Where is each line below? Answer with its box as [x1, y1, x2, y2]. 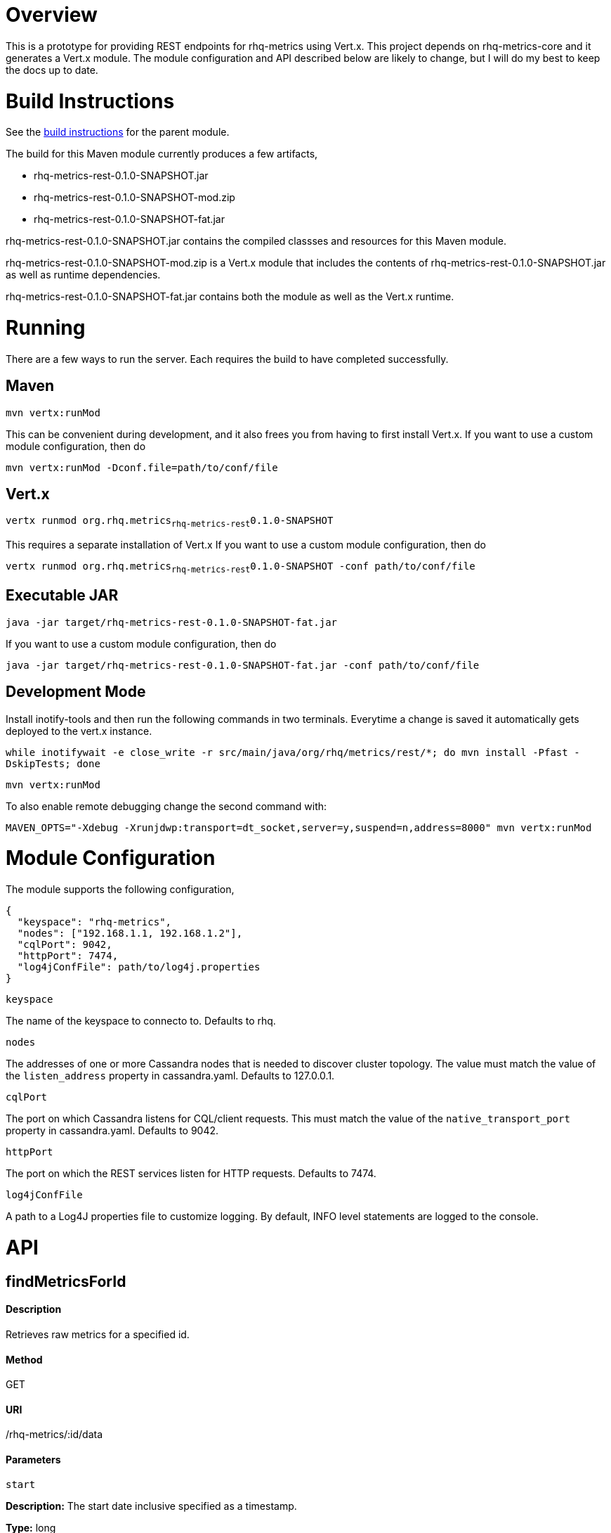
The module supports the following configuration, [6, 883, 235, 896]
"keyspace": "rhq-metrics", [17, 916, 172, 928]
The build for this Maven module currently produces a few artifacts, [6, 148, 318, 160]
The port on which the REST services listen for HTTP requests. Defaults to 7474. [6, 1167, 376, 1180]
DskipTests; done [6, 757, 100, 769]
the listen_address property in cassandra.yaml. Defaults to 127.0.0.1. [6, 1070, 335, 1082]
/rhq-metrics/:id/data [6, 1428, 103, 1441]
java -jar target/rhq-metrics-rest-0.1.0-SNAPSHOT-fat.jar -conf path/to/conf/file [6, 659, 480, 671]
